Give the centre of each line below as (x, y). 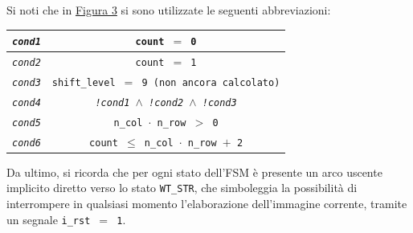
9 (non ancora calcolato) (211, 82)
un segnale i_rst (49, 219)
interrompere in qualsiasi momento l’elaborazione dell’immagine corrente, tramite (207, 204)
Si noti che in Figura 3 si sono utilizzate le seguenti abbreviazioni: (169, 10)
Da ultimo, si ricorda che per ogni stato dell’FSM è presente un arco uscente (194, 172)
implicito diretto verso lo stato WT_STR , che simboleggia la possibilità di (182, 188)
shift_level (84, 82)
